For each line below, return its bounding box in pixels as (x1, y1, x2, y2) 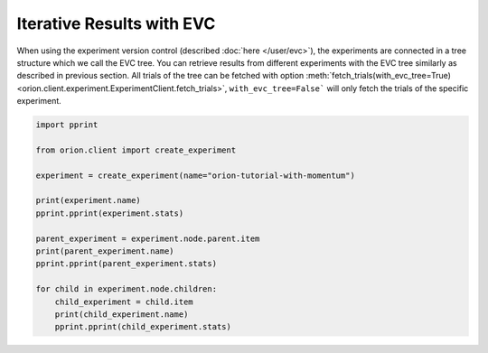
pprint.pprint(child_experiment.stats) (54, 321, 232, 332)
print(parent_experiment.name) (35, 246, 175, 256)
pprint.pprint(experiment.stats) (35, 208, 184, 218)
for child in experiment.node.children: (35, 284, 217, 294)
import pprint (35, 120, 99, 130)
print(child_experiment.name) (54, 309, 189, 320)
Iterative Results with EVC (16, 14, 216, 33)
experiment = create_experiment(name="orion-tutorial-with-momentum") (35, 170, 356, 181)
